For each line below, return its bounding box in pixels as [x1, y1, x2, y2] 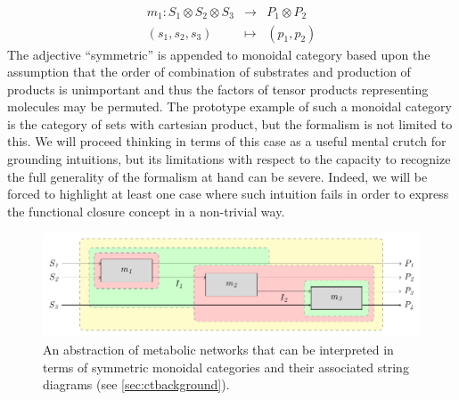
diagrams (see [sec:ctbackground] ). [43, 375, 230, 394]
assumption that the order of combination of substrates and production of [7, 62, 411, 81]
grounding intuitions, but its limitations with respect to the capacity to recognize [7, 150, 451, 168]
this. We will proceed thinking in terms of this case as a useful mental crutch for [7, 132, 447, 151]
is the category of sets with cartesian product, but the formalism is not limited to [7, 114, 453, 133]
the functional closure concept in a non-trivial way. [7, 201, 285, 220]
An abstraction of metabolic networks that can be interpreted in [43, 340, 394, 359]
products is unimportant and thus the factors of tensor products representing [7, 79, 429, 98]
